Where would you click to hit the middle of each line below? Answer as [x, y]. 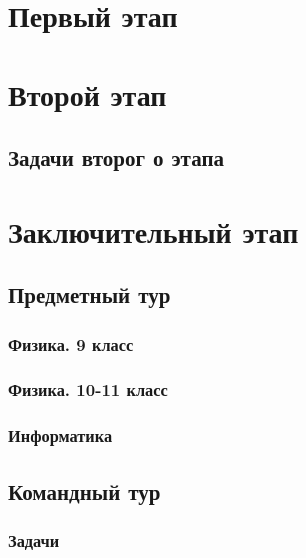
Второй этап [87, 93]
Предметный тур [89, 294]
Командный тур [84, 490]
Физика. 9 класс [71, 343]
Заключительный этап [153, 230]
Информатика [60, 435]
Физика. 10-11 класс [88, 389]
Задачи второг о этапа [116, 157]
